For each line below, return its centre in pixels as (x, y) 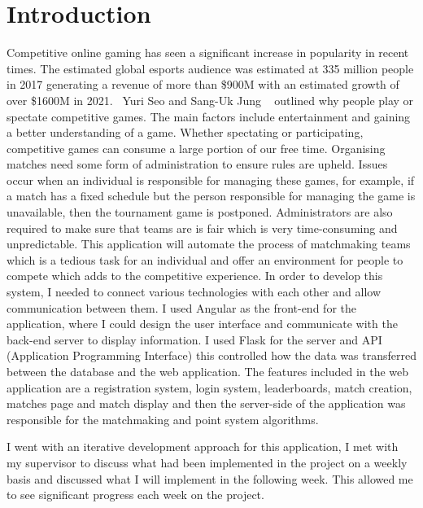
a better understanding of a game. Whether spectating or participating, (185, 132)
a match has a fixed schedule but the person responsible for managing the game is (211, 196)
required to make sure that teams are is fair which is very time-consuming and (202, 228)
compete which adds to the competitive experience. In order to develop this (195, 276)
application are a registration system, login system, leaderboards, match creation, (209, 387)
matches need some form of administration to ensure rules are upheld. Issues (197, 164)
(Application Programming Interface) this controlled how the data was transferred (211, 355)
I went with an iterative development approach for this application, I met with (203, 447)
